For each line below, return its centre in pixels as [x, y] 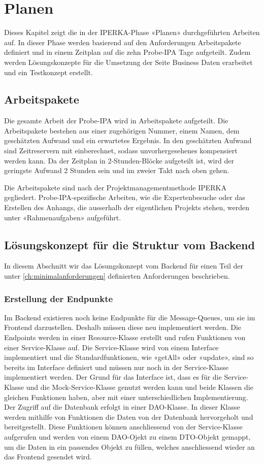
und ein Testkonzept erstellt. [48, 72]
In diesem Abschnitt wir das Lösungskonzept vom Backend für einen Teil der [124, 266]
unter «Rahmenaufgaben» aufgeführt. [63, 217]
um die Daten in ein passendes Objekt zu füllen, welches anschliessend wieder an [129, 446]
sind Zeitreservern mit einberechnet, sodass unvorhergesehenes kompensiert [121, 151]
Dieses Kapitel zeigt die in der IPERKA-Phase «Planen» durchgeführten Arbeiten [132, 32]
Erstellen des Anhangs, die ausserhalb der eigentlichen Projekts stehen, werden [127, 207]
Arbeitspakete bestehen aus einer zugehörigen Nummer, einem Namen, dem [122, 130]
